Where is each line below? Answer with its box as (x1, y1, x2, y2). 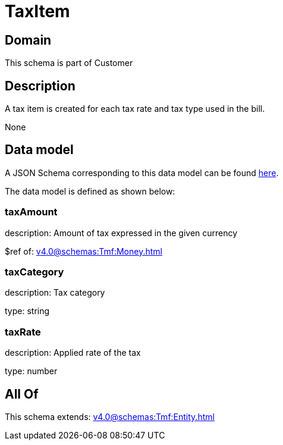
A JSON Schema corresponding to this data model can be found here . (5, 167, 279, 178)
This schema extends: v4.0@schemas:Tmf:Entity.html (5, 411, 215, 422)
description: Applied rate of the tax (5, 347, 141, 358)
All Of (5, 386, 39, 402)
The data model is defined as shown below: (5, 186, 175, 196)
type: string (5, 306, 50, 316)
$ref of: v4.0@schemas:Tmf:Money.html (5, 246, 162, 256)
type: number (5, 366, 58, 377)
